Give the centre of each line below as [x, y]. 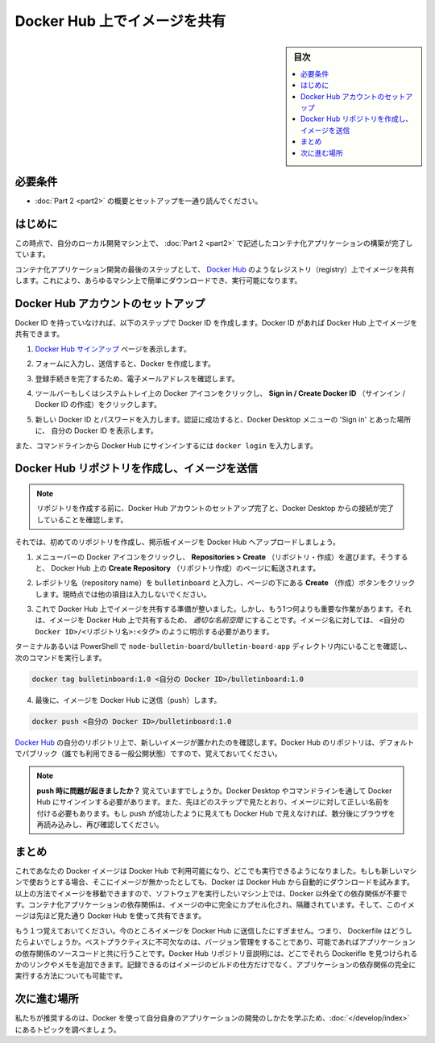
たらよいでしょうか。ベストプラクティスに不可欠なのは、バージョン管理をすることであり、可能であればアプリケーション [215, 942]
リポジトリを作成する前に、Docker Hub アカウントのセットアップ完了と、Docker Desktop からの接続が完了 [215, 509]
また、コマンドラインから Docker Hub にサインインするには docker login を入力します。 [166, 445]
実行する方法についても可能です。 [71, 976]
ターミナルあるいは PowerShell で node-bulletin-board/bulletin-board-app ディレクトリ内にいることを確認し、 [213, 646]
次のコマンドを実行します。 [60, 658]
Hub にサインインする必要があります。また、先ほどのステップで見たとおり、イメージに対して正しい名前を [213, 802]
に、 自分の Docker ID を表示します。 [97, 430]
